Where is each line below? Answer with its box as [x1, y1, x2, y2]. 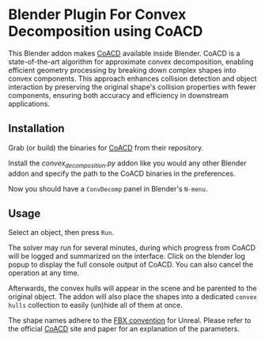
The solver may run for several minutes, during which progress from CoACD [8, 243, 256, 252]
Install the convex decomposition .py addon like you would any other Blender [8, 158, 247, 169]
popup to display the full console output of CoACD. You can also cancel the [8, 260, 254, 270]
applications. [8, 99, 50, 108]
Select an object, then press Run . [8, 228, 115, 237]
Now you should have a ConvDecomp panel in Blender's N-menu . [8, 184, 208, 193]
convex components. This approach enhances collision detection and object [8, 74, 257, 83]
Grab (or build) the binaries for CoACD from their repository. [8, 142, 204, 152]
